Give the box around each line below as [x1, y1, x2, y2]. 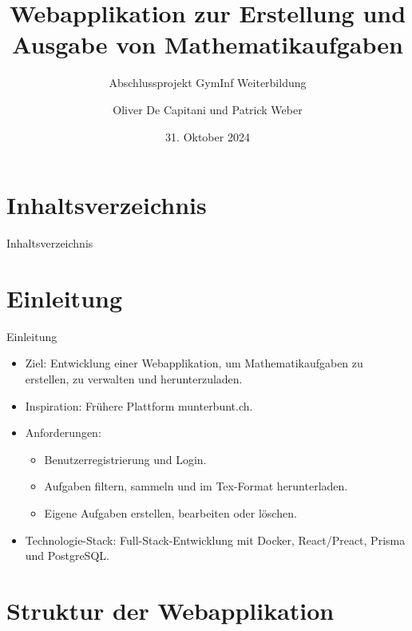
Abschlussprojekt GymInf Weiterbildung [109, 74, 307, 91]
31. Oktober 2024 [165, 128, 250, 145]
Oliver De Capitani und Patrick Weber [113, 101, 303, 117]
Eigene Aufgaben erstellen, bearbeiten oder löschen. [44, 504, 297, 521]
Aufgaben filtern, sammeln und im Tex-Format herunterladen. [44, 478, 348, 494]
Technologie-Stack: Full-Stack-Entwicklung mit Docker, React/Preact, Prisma [25, 531, 406, 548]
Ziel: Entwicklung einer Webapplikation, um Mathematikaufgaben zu [25, 355, 363, 371]
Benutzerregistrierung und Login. [44, 450, 207, 467]
